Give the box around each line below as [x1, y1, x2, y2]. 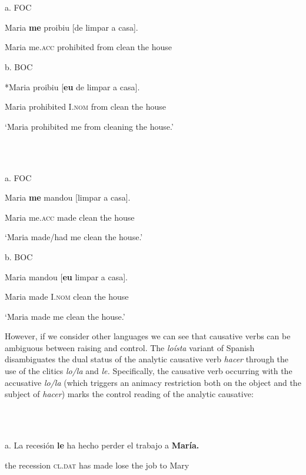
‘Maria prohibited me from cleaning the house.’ [5, 120, 174, 132]
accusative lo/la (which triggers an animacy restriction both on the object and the [5, 376, 301, 388]
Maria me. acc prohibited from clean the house [5, 41, 172, 53]
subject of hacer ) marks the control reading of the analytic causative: [5, 388, 254, 400]
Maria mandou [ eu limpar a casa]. [5, 270, 128, 283]
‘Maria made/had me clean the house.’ [5, 231, 143, 243]
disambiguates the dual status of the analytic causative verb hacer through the [5, 353, 289, 365]
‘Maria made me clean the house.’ [5, 310, 125, 322]
